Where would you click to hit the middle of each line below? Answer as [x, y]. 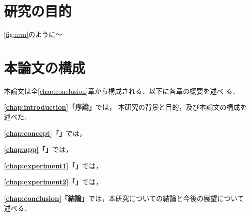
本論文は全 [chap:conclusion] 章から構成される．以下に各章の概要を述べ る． [122, 91]
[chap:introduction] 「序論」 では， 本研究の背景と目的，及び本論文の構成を [125, 107]
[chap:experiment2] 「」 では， [53, 182]
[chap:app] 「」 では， [38, 149]
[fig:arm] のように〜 [33, 34]
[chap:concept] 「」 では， [45, 133]
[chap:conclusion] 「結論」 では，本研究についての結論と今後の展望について [124, 198]
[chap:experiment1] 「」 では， [53, 165]
